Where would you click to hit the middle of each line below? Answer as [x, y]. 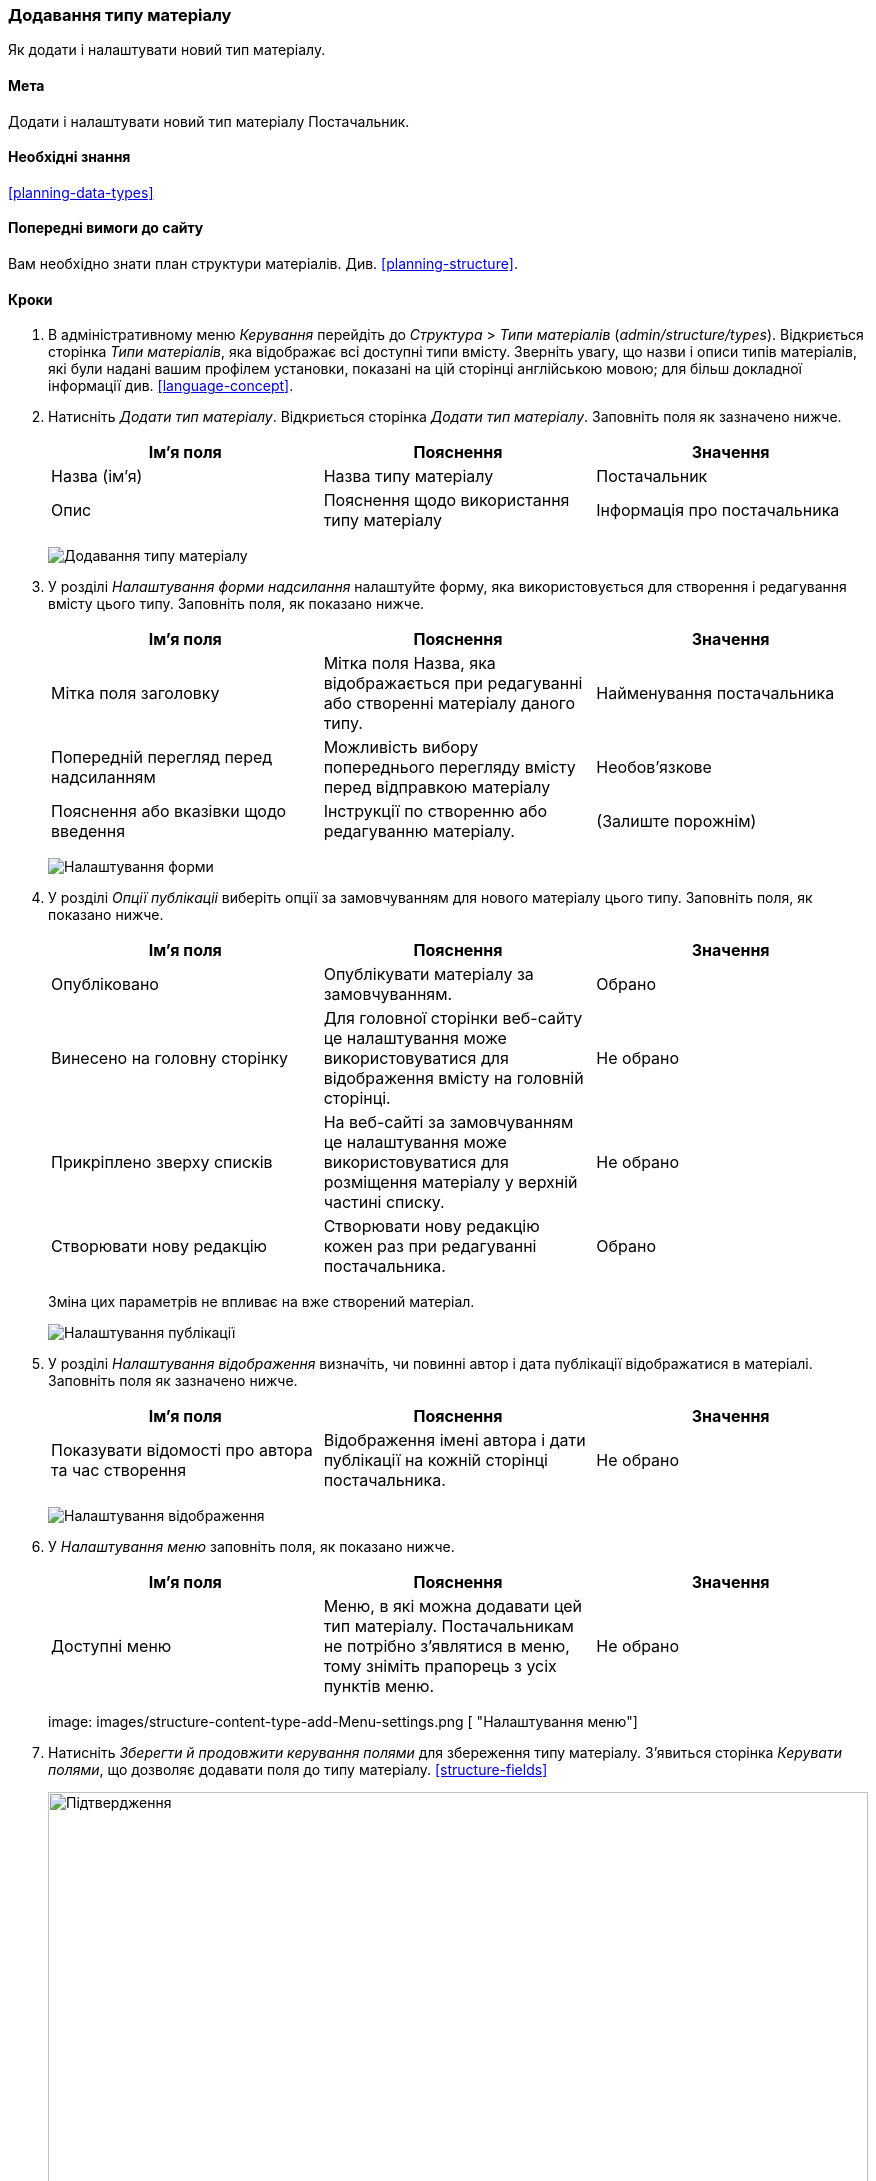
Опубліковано [105, 984]
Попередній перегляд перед [162, 757]
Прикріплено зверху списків [162, 1162]
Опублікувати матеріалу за [428, 974]
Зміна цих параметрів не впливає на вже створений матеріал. [261, 1302]
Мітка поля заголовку [135, 693]
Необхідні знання [69, 157]
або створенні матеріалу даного [449, 703]
